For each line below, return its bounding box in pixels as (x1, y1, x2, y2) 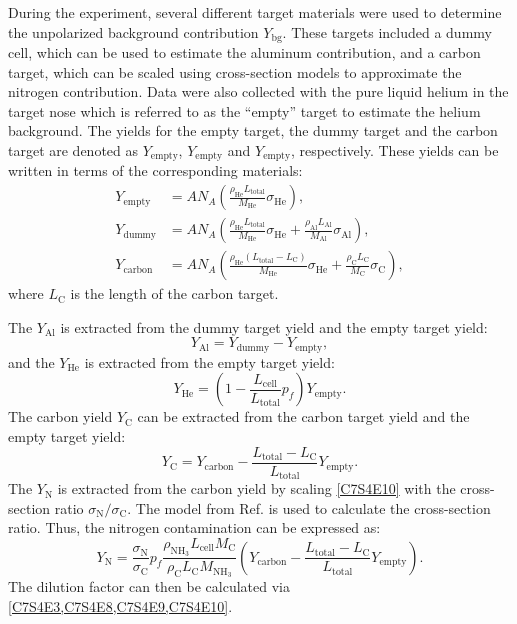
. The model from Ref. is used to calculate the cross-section (127, 497, 491, 518)
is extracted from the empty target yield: (84, 351, 335, 372)
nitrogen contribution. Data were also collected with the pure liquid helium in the (8, 81, 509, 102)
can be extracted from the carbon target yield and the (137, 406, 470, 427)
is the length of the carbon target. (70, 283, 279, 304)
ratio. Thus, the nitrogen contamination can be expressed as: (8, 517, 381, 538)
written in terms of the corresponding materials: (8, 160, 303, 181)
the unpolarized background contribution (8, 21, 259, 42)
